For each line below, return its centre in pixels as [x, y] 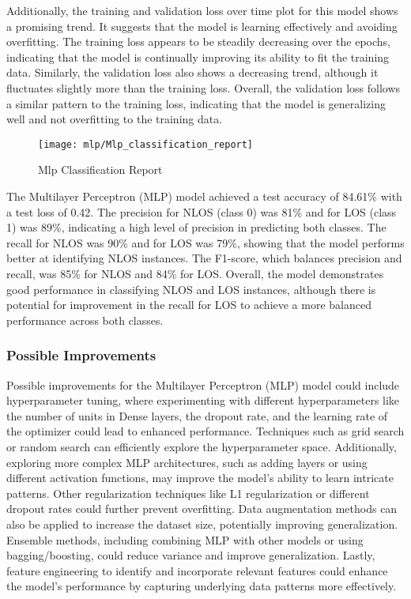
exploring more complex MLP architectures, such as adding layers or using [187, 462]
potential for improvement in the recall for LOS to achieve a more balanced [189, 305]
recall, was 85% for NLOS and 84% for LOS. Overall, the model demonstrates [195, 273]
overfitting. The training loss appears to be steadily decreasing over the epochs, [198, 41]
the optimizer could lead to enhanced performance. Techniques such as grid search [205, 431]
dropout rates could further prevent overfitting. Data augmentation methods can [202, 509]
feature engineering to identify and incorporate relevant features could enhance [197, 570]
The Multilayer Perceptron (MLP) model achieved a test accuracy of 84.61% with [204, 196]
